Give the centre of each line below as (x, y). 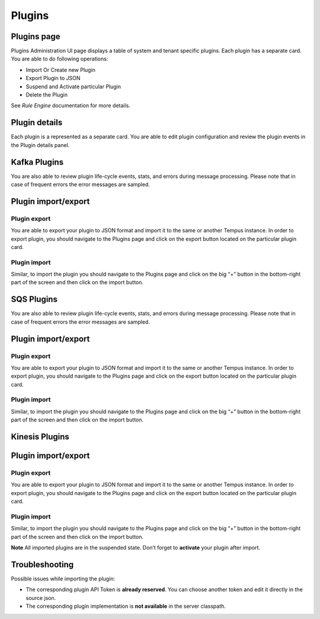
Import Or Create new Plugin (61, 70)
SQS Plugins (34, 299)
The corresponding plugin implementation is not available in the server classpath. (126, 606)
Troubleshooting (42, 564)
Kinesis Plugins (40, 437)
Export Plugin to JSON (53, 78)
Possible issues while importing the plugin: (63, 579)
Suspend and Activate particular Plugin (73, 87)
